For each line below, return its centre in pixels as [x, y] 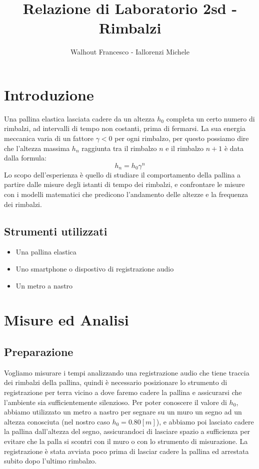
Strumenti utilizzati [56, 231]
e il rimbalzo [185, 148]
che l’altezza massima [37, 148]
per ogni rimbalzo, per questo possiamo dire [182, 138]
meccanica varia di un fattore [49, 138]
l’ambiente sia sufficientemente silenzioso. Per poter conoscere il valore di [115, 402]
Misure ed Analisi [66, 320]
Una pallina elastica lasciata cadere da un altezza [79, 118]
